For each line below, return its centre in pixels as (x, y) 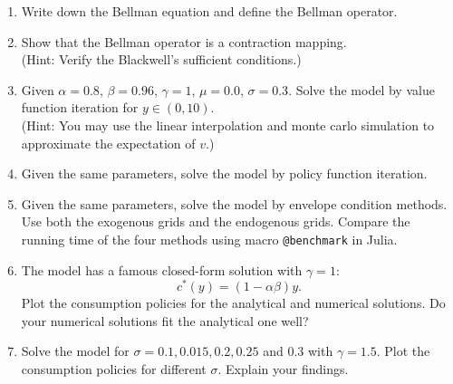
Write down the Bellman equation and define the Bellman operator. (209, 11)
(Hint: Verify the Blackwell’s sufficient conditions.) (161, 59)
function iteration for (80, 107)
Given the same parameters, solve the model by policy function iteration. (224, 173)
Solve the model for (75, 351)
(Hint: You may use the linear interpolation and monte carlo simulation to (228, 125)
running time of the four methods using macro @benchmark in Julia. (209, 239)
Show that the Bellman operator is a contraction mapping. (184, 41)
